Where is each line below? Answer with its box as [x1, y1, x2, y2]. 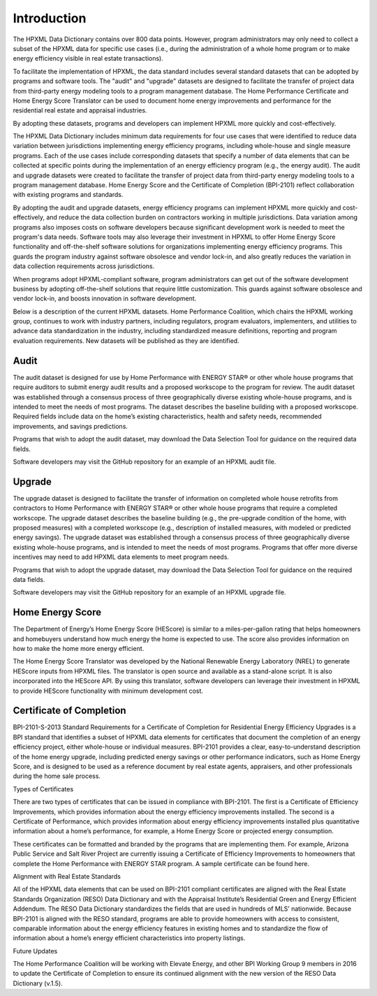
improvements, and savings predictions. [13, 422, 128, 430]
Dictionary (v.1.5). [13, 979, 63, 988]
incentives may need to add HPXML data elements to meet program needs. [13, 552, 230, 562]
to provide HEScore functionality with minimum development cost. [13, 687, 204, 695]
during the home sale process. [13, 772, 101, 780]
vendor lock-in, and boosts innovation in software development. [13, 294, 197, 303]
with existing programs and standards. [13, 191, 124, 199]
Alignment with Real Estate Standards [13, 872, 121, 880]
